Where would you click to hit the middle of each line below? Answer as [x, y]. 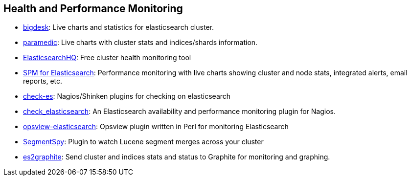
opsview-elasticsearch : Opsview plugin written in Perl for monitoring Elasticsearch [156, 127]
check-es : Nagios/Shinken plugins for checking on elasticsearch [127, 96]
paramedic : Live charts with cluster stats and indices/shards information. [140, 43]
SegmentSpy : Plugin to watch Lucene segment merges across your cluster [143, 142]
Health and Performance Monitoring [93, 9]
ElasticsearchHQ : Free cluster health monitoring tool [107, 58]
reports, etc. [43, 81]
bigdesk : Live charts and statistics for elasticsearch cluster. [118, 27]
